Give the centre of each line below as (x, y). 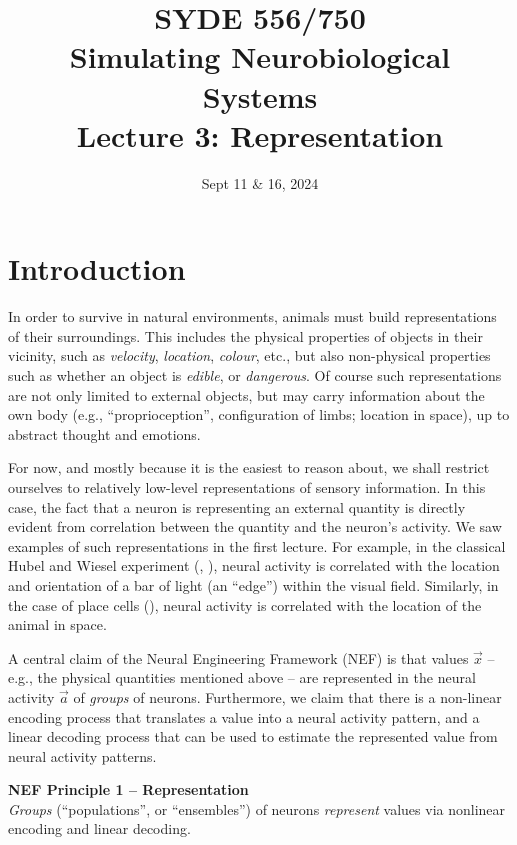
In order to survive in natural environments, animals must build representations (252, 316)
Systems (260, 95)
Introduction (97, 268)
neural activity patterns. (82, 755)
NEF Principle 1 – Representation (128, 789)
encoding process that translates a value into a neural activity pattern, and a (244, 716)
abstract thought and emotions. (104, 433)
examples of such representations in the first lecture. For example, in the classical (257, 545)
